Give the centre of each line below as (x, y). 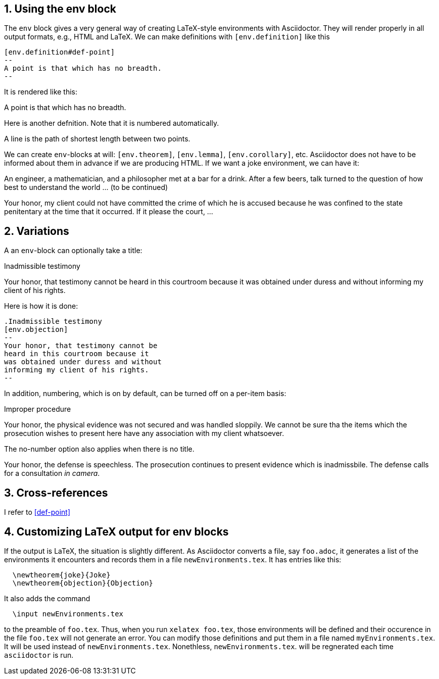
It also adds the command (47, 598)
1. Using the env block (60, 9)
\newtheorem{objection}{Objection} (83, 583)
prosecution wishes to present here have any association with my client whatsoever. (144, 433)
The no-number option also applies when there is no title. (99, 449)
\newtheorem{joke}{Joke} (61, 575)
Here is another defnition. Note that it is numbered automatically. (112, 123)
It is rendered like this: (41, 92)
